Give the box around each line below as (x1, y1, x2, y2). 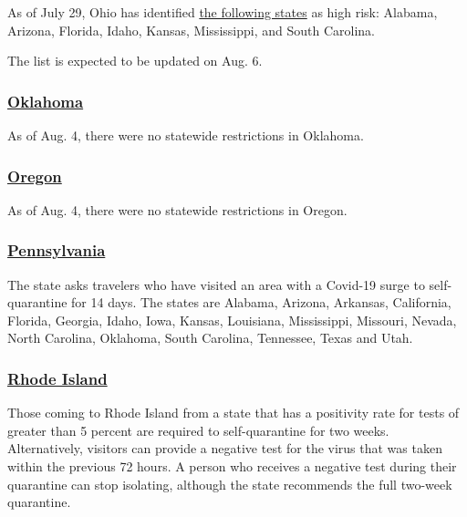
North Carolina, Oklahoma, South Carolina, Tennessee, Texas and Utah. (7, 328, 413, 347)
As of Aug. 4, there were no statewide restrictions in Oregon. (7, 200, 348, 219)
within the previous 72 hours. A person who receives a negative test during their (7, 457, 457, 475)
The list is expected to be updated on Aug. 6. (7, 51, 263, 70)
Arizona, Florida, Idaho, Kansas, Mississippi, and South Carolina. (7, 20, 375, 39)
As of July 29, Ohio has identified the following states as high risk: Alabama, (7, 3, 438, 21)
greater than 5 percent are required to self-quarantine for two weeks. (7, 420, 389, 439)
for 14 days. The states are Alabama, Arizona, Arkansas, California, (71, 293, 451, 312)
